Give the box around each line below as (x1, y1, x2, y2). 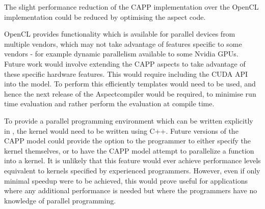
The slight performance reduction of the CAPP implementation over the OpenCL (4, 2, 259, 12)
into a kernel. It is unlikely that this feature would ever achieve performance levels (4, 155, 261, 166)
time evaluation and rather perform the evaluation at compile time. (4, 98, 215, 109)
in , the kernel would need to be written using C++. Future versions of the (4, 125, 238, 136)
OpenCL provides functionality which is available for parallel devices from (4, 28, 235, 39)
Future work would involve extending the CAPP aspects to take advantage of (4, 58, 246, 69)
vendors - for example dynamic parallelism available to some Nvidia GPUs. (4, 48, 238, 59)
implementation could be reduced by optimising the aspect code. (4, 11, 206, 22)
